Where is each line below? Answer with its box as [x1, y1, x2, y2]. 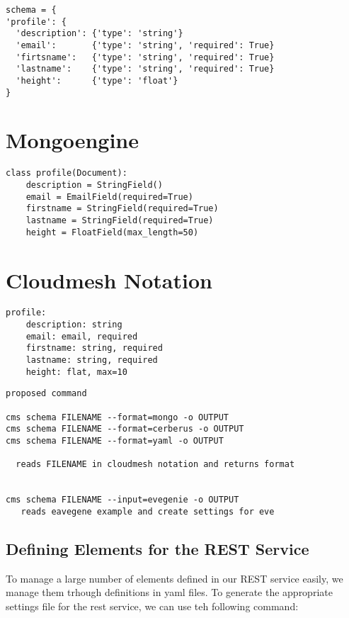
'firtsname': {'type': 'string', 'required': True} [16, 52, 275, 62]
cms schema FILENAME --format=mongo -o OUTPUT [6, 412, 229, 422]
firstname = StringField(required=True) [25, 203, 219, 214]
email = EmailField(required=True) [25, 191, 193, 202]
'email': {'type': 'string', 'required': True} [16, 40, 275, 50]
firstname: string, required [25, 343, 163, 354]
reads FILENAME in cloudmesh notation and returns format [16, 459, 295, 470]
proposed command [6, 388, 87, 399]
